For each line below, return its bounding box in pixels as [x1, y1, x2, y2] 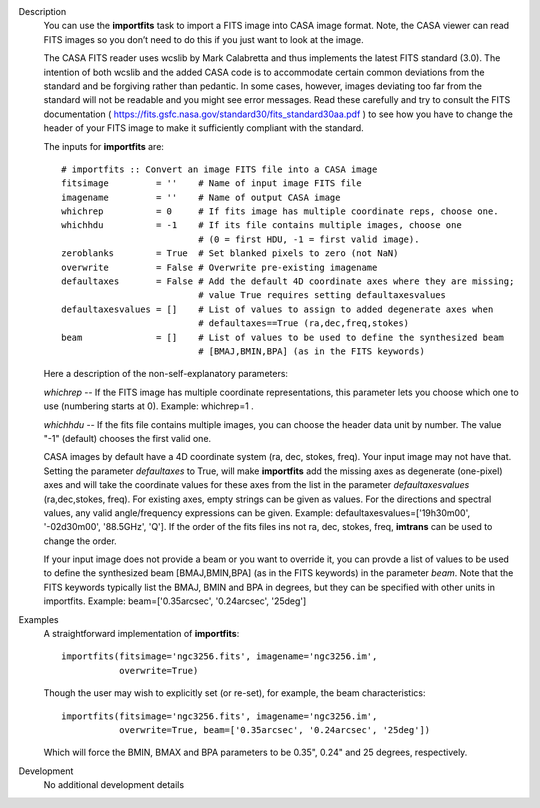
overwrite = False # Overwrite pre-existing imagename [61, 261, 378, 273]
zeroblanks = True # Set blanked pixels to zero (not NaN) [61, 248, 399, 259]
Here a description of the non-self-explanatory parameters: [43, 368, 289, 380]
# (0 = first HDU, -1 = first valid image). [198, 233, 420, 245]
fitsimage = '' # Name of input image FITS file [61, 178, 362, 189]
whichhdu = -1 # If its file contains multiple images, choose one [61, 220, 462, 231]
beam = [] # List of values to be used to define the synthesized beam [61, 331, 505, 343]
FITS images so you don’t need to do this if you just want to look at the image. [43, 33, 364, 45]
